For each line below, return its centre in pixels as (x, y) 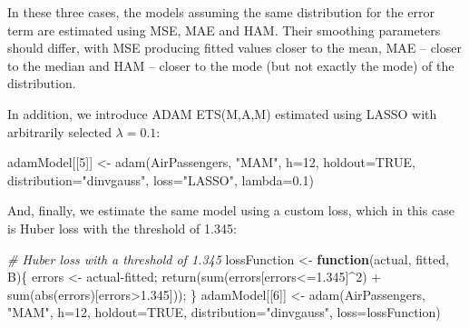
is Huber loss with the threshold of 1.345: (122, 228)
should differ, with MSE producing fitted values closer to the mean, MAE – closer (234, 48)
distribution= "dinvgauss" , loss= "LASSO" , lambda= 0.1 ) (161, 179)
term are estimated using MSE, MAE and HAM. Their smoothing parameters (224, 30)
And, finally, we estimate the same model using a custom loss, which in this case (231, 210)
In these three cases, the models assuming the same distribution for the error (221, 12)
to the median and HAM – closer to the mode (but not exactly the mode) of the (231, 65)
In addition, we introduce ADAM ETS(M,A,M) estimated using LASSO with (222, 113)
